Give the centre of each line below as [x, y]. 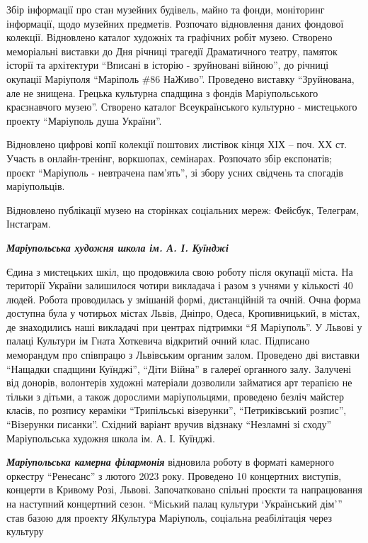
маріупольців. [36, 186]
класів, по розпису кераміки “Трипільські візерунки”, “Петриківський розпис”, [177, 410]
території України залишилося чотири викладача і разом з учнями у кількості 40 [180, 285]
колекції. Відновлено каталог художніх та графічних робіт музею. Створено [169, 37]
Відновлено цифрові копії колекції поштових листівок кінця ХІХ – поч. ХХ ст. [177, 144]
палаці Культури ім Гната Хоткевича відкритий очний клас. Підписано [158, 341]
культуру [25, 531]
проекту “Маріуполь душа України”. [84, 120]
